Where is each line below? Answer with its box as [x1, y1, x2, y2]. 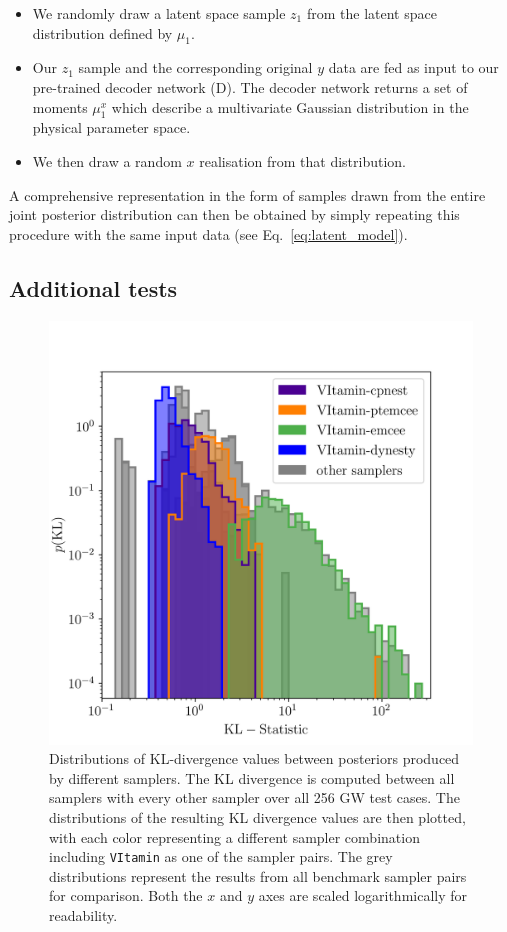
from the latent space [306, 3, 437, 23]
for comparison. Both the [49, 885, 203, 906]
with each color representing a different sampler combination [49, 826, 420, 847]
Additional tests [9, 272, 178, 303]
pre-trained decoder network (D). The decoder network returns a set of [32, 76, 468, 97]
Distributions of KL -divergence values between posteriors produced [49, 748, 460, 769]
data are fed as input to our [328, 57, 499, 78]
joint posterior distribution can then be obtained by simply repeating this [9, 204, 460, 225]
